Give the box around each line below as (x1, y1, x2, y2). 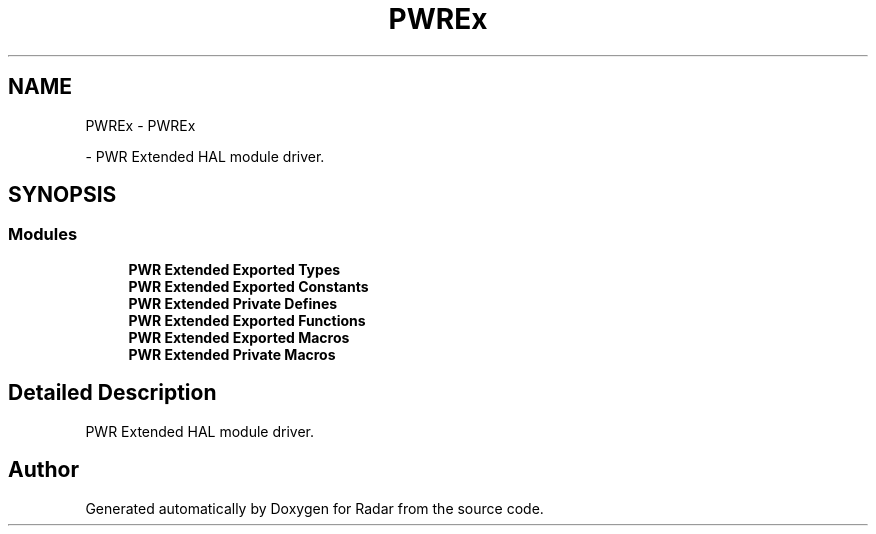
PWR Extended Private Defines (128, 294, 338, 312)
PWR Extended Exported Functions (128, 311, 366, 329)
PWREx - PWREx (85, 116, 196, 134)
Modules (8, 224, 78, 245)
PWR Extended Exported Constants (128, 277, 369, 295)
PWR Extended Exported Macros (128, 328, 350, 346)
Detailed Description (8, 380, 217, 406)
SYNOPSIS (8, 182, 117, 208)
